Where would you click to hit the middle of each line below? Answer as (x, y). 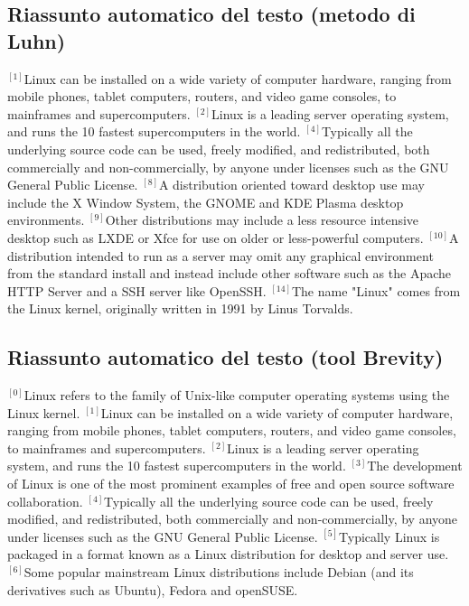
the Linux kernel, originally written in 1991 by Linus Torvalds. (180, 308)
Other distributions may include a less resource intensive (262, 220)
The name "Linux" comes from (376, 290)
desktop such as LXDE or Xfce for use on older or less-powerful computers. (216, 237)
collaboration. (45, 501)
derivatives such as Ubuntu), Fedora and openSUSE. (153, 589)
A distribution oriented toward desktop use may (291, 185)
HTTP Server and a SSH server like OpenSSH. (137, 290)
